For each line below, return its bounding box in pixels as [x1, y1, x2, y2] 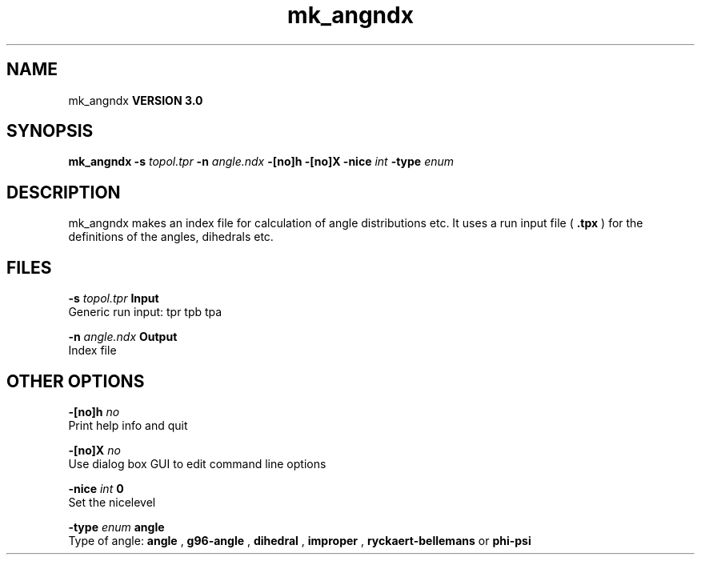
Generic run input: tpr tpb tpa [68, 305, 222, 319]
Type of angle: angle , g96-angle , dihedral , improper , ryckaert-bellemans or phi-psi [68, 533, 531, 547]
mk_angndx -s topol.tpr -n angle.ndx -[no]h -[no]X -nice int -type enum [68, 154, 455, 169]
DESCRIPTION [6, 182, 121, 202]
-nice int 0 [68, 481, 124, 495]
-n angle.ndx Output [68, 330, 178, 344]
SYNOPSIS [6, 121, 94, 142]
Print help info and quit [68, 418, 188, 432]
